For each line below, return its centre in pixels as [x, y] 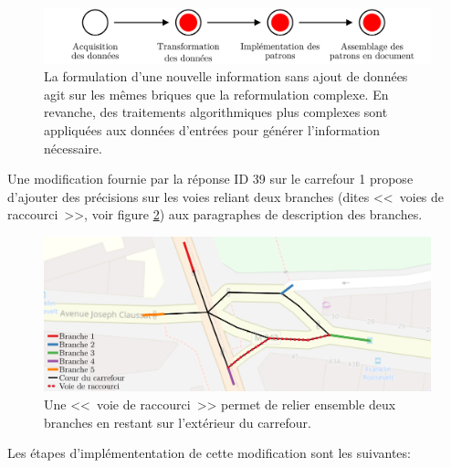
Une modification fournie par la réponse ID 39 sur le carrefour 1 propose [210, 179]
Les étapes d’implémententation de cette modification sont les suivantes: [209, 453]
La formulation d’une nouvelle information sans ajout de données [226, 76]
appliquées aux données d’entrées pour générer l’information [212, 130]
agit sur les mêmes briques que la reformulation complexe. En [216, 94]
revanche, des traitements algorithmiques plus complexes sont [216, 112]
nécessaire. [73, 148]
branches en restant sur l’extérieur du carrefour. [178, 422]
